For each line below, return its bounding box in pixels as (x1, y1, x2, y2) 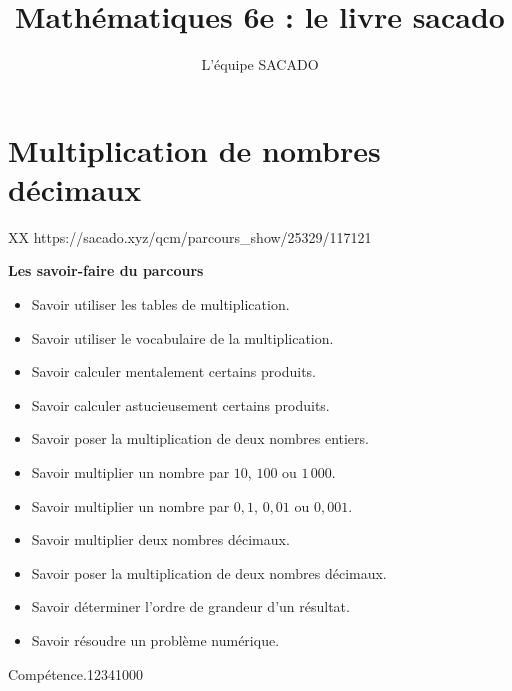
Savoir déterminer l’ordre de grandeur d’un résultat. (31, 596, 350, 617)
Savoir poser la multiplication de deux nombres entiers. (31, 428, 369, 449)
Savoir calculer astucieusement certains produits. (31, 394, 330, 415)
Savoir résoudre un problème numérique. (31, 629, 280, 650)
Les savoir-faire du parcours (8, 260, 204, 281)
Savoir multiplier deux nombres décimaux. (31, 529, 290, 550)
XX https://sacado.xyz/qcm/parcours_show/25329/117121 (8, 226, 372, 247)
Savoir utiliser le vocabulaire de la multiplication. (31, 327, 334, 348)
